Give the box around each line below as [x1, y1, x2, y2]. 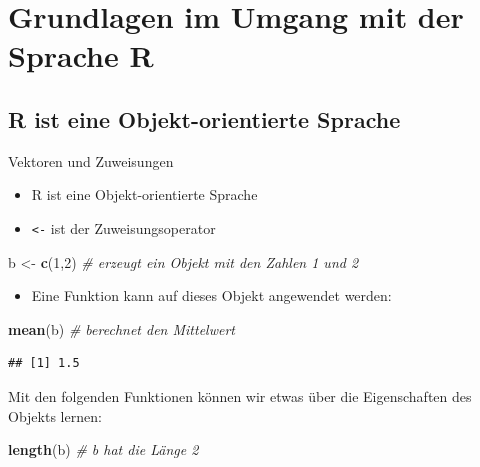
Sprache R [8, 35, 154, 76]
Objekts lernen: [8, 405, 102, 426]
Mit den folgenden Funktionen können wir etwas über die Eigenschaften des [8, 385, 472, 406]
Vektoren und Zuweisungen [8, 150, 174, 171]
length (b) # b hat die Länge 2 [8, 439, 199, 460]
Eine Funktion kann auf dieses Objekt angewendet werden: [31, 285, 392, 306]
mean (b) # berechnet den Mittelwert [8, 318, 235, 339]
